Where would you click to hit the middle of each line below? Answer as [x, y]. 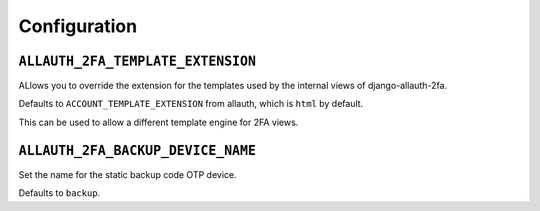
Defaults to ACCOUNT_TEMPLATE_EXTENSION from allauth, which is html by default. [191, 104]
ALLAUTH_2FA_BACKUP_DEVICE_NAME [137, 150]
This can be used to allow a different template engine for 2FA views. [158, 122]
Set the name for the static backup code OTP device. [127, 174]
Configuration [78, 26]
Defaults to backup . [59, 193]
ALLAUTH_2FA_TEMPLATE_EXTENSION [137, 61]
